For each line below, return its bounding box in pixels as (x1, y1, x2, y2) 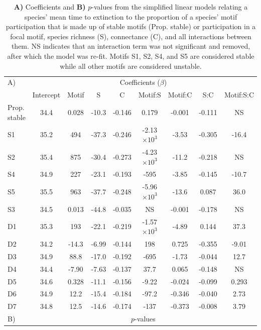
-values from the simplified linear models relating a (91, 2, 248, 12)
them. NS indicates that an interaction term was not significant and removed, (11, 41, 250, 51)
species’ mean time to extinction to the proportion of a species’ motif (24, 11, 237, 22)
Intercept (32, 89, 61, 100)
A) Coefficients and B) (14, 2, 86, 12)
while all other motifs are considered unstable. (60, 60, 202, 71)
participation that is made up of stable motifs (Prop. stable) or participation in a (6, 21, 256, 32)
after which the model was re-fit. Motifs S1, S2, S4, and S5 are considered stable (7, 50, 254, 61)
